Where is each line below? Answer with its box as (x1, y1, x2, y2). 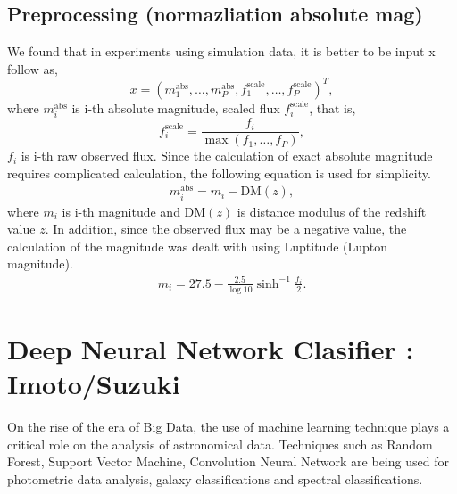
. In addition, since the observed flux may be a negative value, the (45, 219, 407, 238)
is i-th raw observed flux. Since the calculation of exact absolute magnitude (21, 146, 433, 165)
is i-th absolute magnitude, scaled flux (71, 98, 280, 117)
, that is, (309, 98, 356, 117)
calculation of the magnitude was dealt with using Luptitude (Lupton (7, 236, 388, 255)
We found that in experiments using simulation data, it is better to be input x (7, 42, 436, 61)
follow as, (7, 59, 58, 78)
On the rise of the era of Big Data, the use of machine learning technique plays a (7, 417, 450, 436)
